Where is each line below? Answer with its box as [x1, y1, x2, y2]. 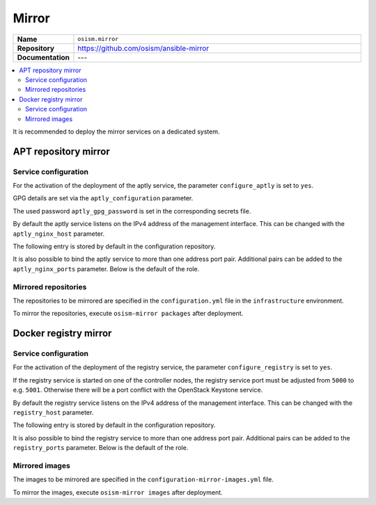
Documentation [17, 52, 70, 62]
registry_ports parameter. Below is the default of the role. [13, 444, 189, 452]
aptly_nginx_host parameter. [13, 230, 104, 238]
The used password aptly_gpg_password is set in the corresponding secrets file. [13, 207, 251, 215]
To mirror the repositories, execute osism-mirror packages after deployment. [13, 310, 244, 318]
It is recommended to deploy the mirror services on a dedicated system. [13, 127, 220, 136]
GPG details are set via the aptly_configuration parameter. [13, 194, 194, 202]
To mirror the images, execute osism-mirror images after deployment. [13, 488, 223, 497]
